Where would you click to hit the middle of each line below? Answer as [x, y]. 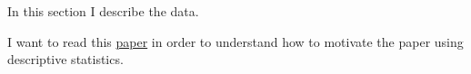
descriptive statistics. [65, 59]
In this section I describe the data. [103, 11]
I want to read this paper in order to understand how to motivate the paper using [235, 41]
